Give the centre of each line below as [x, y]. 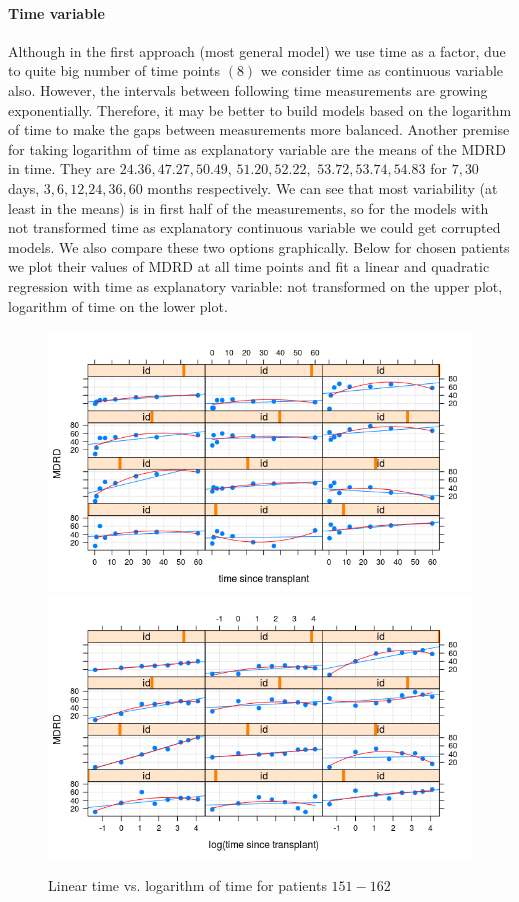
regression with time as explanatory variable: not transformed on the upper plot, [255, 285]
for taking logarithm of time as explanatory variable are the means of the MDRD [257, 148]
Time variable [56, 12]
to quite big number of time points [114, 70]
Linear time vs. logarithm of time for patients [187, 885]
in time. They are [61, 168]
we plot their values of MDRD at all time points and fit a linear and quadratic [249, 266]
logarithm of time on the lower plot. [118, 305]
